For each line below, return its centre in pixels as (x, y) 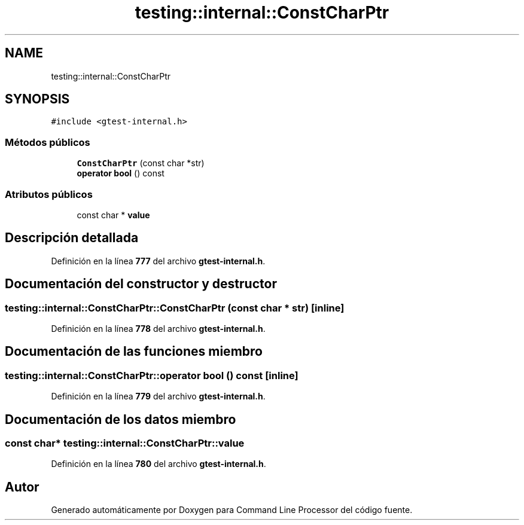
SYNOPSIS (37, 99)
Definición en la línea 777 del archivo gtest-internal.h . (158, 261)
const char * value (113, 215)
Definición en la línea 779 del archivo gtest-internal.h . (158, 396)
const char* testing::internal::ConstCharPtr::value (125, 443)
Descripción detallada (72, 238)
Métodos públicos (48, 142)
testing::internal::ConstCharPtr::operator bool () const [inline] (152, 375)
